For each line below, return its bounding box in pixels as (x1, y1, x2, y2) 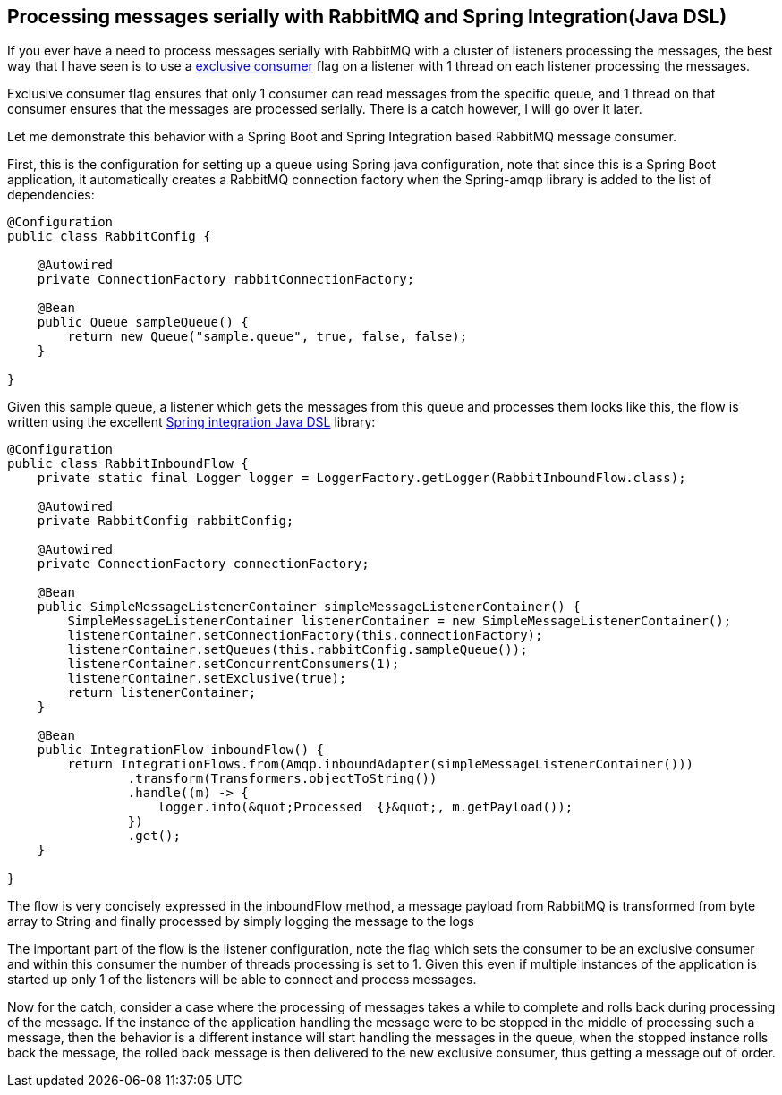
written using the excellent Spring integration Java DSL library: (7, 414, 376, 430)
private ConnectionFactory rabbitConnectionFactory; (37, 272, 415, 287)
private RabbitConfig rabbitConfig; (37, 514, 294, 529)
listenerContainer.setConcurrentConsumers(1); (67, 657, 400, 672)
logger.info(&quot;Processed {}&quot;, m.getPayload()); (157, 800, 574, 815)
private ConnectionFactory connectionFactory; (37, 556, 370, 572)
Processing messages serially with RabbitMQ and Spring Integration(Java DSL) (7, 5, 727, 28)
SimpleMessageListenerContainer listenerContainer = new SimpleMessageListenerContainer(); (67, 614, 732, 629)
